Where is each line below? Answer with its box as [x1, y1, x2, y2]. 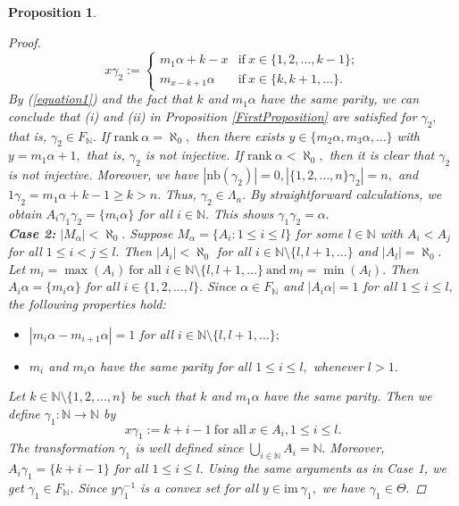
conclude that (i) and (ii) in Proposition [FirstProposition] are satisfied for [8, 106, 417, 125]
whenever [313, 356, 363, 375]
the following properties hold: [8, 294, 166, 313]
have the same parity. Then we [263, 386, 432, 405]
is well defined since [135, 438, 244, 457]
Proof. [8, 32, 41, 51]
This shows [213, 204, 274, 222]
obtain [8, 204, 42, 222]
